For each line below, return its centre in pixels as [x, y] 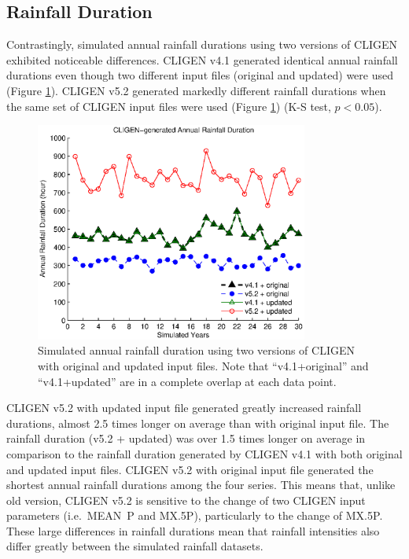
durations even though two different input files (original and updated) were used [200, 75]
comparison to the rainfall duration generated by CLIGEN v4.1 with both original [204, 453]
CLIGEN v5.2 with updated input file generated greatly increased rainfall [184, 408]
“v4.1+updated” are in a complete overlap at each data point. [187, 381]
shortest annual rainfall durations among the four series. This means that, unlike [201, 485]
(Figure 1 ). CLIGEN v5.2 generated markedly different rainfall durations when [196, 90]
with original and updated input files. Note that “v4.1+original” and [203, 365]
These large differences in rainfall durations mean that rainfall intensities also [193, 530]
